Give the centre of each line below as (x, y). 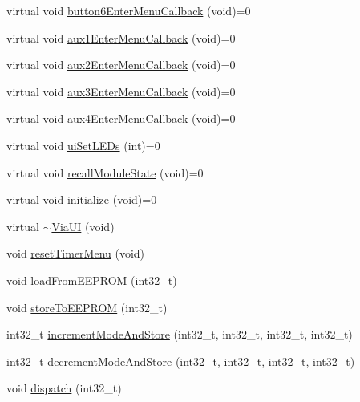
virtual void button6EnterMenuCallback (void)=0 (129, 10)
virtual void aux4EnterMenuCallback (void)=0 (121, 118)
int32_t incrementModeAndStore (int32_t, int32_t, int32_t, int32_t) (180, 334)
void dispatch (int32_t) (64, 388)
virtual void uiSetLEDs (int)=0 (83, 145)
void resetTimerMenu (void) (76, 253)
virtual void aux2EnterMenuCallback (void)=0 (121, 65)
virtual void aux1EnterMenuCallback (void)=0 (121, 37)
